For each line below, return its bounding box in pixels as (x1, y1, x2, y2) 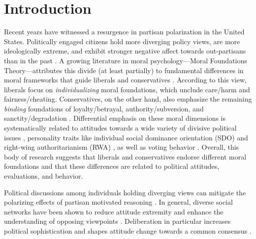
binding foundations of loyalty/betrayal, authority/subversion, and (4, 103, 204, 113)
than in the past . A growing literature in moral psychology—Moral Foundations (4, 55, 247, 65)
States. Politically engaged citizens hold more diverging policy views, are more (4, 36, 240, 46)
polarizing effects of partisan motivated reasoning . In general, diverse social (4, 197, 233, 207)
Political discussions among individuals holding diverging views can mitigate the (4, 187, 246, 197)
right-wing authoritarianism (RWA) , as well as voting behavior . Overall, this (4, 142, 239, 152)
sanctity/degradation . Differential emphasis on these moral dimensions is (4, 113, 226, 123)
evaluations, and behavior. (4, 171, 83, 181)
